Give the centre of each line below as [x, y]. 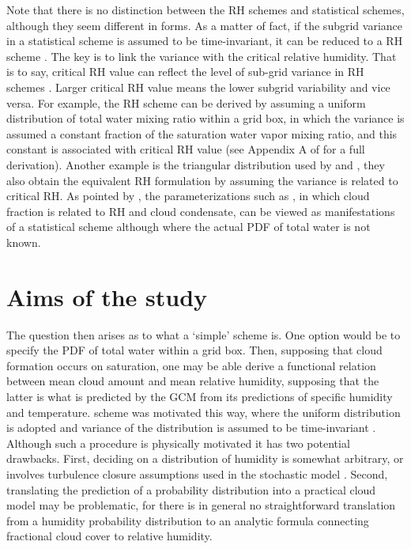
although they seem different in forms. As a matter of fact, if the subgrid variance [204, 25]
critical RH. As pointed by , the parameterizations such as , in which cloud [188, 196]
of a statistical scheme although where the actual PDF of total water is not [189, 227]
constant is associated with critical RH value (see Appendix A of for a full [186, 149]
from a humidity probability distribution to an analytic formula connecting [188, 520]
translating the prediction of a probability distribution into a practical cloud [191, 489]
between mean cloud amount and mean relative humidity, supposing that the [193, 381]
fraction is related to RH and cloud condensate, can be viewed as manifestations [201, 211]
